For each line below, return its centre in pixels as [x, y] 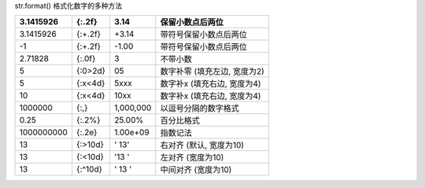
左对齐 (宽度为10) [192, 157]
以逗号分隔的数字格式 [200, 109]
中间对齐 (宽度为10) [196, 170]
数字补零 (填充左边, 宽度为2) [213, 72]
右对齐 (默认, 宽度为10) [202, 146]
